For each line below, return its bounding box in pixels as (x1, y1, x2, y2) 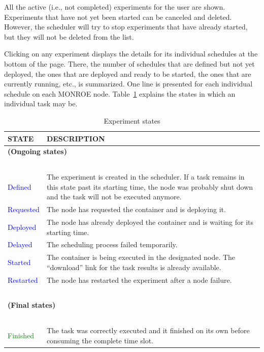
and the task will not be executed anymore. (46, 191, 182, 202)
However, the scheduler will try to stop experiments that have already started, (4, 21, 248, 32)
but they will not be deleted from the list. (4, 31, 134, 42)
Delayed (8, 239, 32, 250)
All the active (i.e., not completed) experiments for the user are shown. (4, 2, 225, 12)
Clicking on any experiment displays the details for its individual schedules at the (4, 48, 258, 59)
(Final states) (8, 300, 56, 310)
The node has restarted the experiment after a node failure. (46, 274, 232, 285)
